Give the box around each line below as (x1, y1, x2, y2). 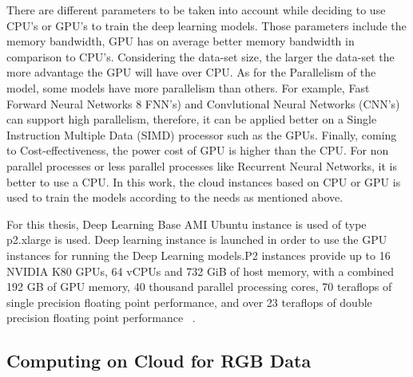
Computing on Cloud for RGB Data (6, 348, 312, 373)
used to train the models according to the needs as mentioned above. (6, 189, 344, 206)
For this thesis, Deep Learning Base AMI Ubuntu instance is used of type (6, 215, 367, 232)
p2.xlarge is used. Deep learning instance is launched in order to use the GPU (6, 231, 387, 248)
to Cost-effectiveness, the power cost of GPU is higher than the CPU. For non (6, 142, 389, 159)
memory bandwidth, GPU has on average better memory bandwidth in (6, 33, 355, 49)
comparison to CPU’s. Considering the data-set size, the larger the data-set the (6, 48, 395, 65)
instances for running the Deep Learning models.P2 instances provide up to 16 (6, 246, 391, 263)
